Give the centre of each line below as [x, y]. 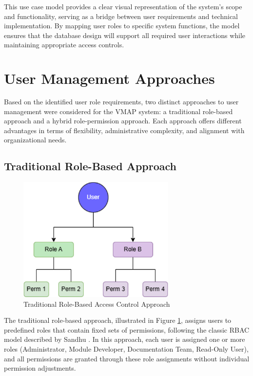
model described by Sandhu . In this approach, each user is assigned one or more [125, 339]
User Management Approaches [109, 78]
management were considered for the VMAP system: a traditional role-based [118, 111]
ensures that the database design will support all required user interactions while [125, 35]
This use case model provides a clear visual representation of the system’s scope [123, 6]
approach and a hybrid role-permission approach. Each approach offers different [123, 121]
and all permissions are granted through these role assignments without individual [127, 358]
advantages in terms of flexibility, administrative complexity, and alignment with [124, 130]
